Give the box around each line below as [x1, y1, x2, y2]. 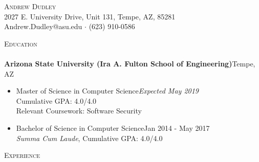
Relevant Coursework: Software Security [16, 105, 142, 116]
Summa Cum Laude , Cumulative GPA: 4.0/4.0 [16, 132, 163, 143]
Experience [4, 150, 40, 160]
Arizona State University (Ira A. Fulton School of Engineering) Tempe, [4, 58, 255, 68]
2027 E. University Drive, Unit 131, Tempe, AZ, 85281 [4, 11, 176, 21]
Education [4, 38, 37, 49]
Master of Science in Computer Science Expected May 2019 [16, 85, 199, 96]
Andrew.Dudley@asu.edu [4, 21, 82, 32]
